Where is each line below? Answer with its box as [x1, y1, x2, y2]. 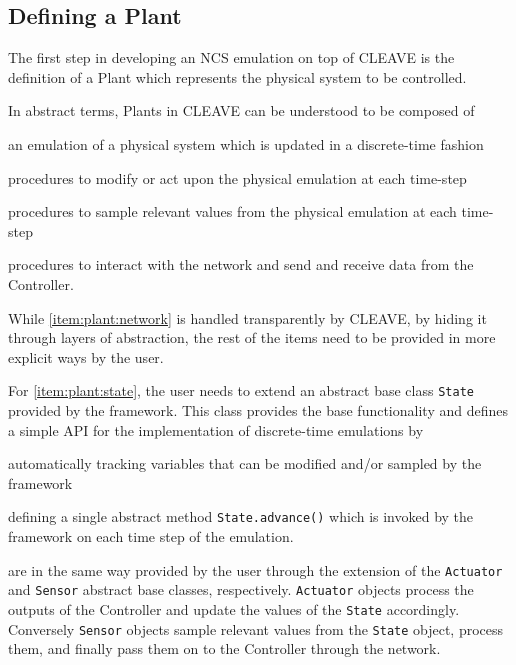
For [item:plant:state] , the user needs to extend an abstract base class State [8, 380, 474, 401]
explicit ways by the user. [8, 346, 164, 367]
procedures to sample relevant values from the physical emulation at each [8, 201, 457, 222]
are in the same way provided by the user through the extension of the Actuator [8, 559, 503, 580]
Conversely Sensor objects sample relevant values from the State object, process [8, 618, 504, 639]
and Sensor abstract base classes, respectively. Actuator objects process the [8, 579, 474, 600]
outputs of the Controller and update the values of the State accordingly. [8, 598, 460, 619]
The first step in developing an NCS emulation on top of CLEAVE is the [8, 47, 455, 68]
